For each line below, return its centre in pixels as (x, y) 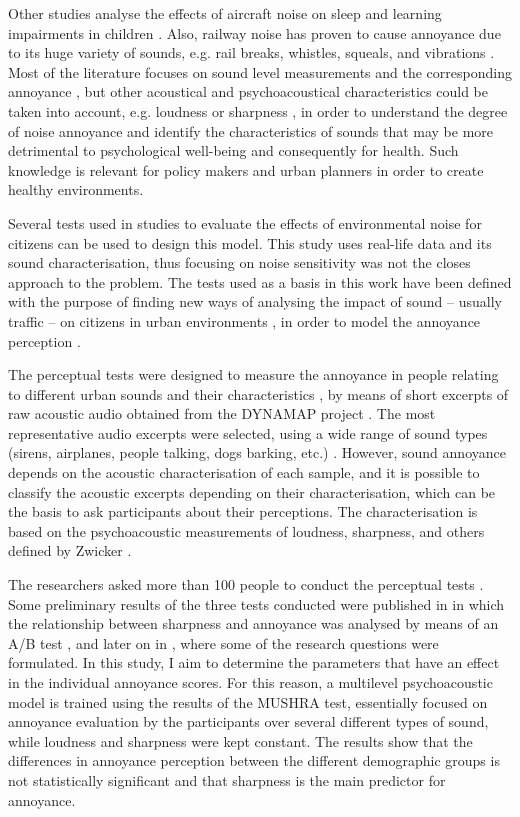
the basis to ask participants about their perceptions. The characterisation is (243, 511)
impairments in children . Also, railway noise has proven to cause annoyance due (254, 32)
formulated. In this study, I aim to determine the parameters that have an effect (254, 662)
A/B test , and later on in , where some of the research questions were (223, 642)
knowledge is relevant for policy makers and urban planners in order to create (246, 169)
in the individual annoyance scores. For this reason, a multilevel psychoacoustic (250, 682)
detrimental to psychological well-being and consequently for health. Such (233, 150)
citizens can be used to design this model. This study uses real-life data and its (250, 242)
